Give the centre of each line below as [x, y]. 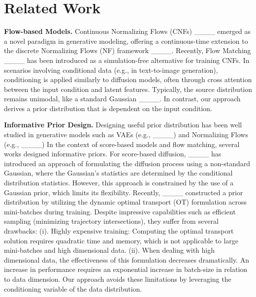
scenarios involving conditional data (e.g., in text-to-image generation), [111, 70]
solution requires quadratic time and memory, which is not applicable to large [121, 240]
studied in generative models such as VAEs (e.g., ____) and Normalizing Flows [126, 134]
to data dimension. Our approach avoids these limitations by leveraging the [118, 279]
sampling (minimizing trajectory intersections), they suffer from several [111, 221]
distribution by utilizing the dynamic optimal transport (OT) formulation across [125, 202]
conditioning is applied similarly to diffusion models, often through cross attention [128, 79]
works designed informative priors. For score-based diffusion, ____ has [113, 154]
